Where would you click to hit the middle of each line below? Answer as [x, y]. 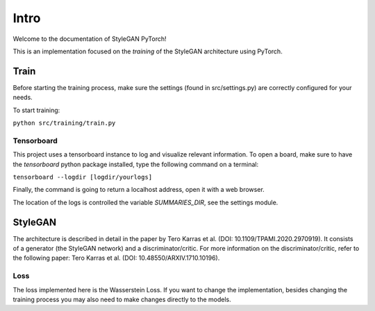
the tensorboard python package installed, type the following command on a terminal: [136, 164]
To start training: [36, 110]
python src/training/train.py [64, 123]
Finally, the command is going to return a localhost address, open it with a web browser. [139, 190]
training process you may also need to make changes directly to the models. [122, 299]
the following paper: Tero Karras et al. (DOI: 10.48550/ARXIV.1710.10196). [116, 258]
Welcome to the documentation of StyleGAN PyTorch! [90, 39]
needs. [23, 98]
